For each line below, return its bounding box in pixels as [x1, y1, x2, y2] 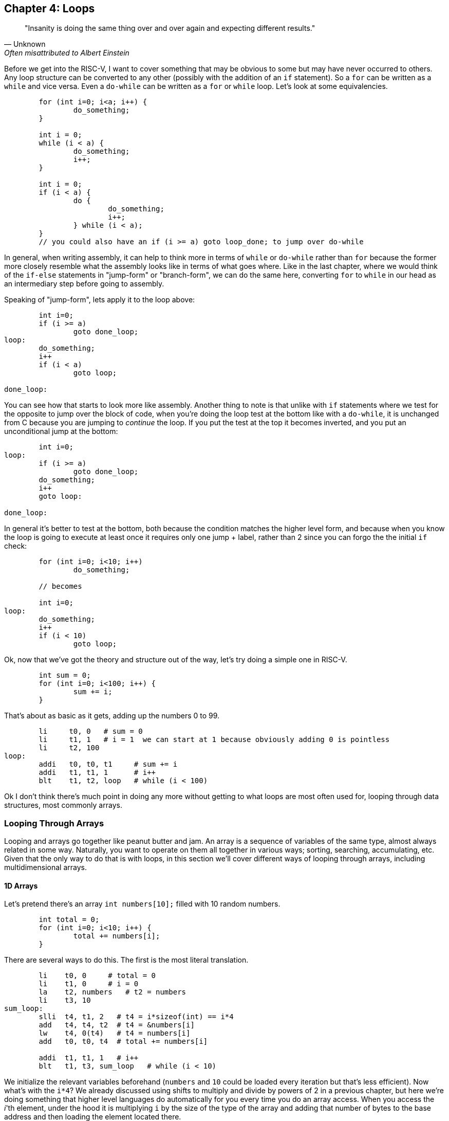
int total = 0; [39, 915, 100, 924]
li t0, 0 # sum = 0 [39, 727, 143, 736]
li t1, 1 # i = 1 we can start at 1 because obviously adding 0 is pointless [39, 735, 390, 744]
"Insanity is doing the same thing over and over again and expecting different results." [25, 24, 315, 33]
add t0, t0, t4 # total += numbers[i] [39, 1037, 208, 1046]
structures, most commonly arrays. [4, 801, 122, 810]
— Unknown [4, 40, 46, 49]
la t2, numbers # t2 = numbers [39, 988, 186, 997]
